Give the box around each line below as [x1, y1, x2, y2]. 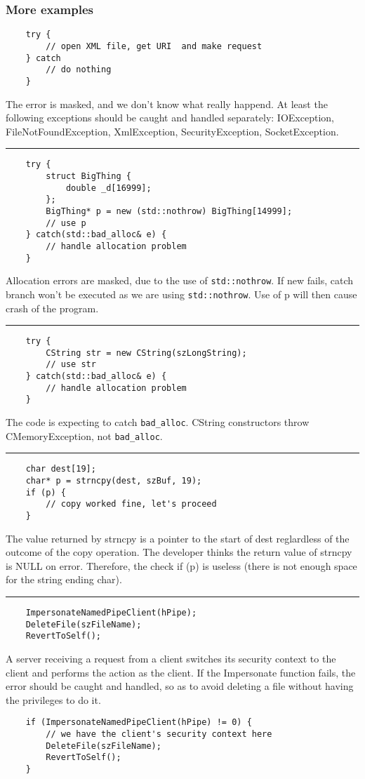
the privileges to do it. [6, 692, 101, 707]
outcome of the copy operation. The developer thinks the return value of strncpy [6, 545, 352, 559]
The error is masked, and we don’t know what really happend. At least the [6, 96, 328, 111]
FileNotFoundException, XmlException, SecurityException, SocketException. [6, 124, 339, 138]
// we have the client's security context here [46, 729, 272, 739]
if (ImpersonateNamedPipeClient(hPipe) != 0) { [25, 717, 252, 728]
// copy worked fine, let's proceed [46, 499, 217, 510]
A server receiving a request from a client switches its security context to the [6, 651, 336, 665]
